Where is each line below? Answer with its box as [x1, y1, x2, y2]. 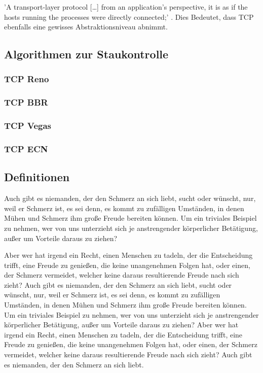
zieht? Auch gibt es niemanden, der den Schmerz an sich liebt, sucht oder [4, 279, 232, 290]
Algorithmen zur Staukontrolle [4, 46, 169, 62]
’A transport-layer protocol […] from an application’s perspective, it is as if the [4, 2, 248, 12]
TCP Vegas [4, 119, 52, 132]
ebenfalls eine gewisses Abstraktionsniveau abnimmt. [4, 21, 168, 32]
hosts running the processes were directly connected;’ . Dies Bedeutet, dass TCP [4, 11, 254, 22]
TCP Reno [4, 73, 49, 85]
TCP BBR [4, 96, 48, 109]
